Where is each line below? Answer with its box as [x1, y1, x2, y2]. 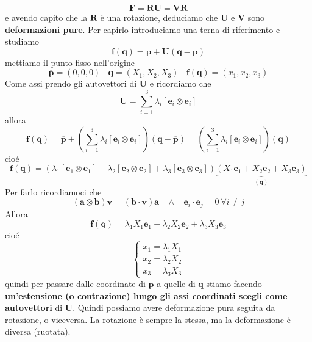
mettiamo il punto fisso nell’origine [5, 56, 135, 68]
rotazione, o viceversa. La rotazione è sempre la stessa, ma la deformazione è [5, 313, 291, 326]
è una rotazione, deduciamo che [100, 11, 218, 23]
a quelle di [157, 277, 196, 289]
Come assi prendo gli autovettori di [5, 77, 137, 90]
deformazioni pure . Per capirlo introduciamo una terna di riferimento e [5, 23, 280, 35]
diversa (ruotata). [5, 325, 71, 338]
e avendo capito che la [5, 11, 88, 23]
